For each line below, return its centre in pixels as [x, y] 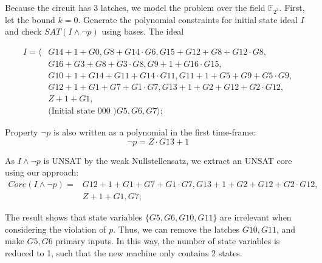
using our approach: [42, 172]
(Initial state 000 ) [82, 111]
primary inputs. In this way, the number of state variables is [168, 241]
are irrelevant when [256, 217]
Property [22, 132]
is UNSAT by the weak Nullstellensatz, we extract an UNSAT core [168, 160]
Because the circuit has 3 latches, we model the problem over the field [135, 7]
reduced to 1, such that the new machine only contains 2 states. [124, 252]
